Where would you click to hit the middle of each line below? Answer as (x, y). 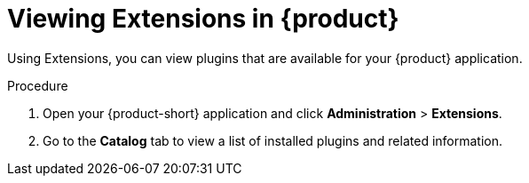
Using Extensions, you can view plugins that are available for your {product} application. (265, 58)
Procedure (38, 85)
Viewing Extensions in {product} (203, 19)
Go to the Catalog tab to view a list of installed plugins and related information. (273, 140)
